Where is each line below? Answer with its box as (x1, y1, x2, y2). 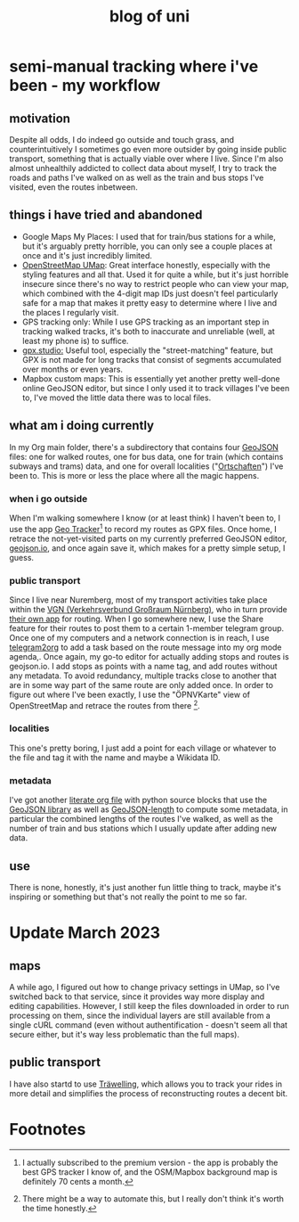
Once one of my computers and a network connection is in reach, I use (9, 632, 270, 643)
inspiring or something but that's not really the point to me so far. (9, 891, 247, 902)
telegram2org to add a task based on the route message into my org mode (9, 642, 282, 652)
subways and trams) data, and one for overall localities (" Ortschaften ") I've (9, 461, 284, 472)
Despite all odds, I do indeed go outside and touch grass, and (9, 135, 234, 144)
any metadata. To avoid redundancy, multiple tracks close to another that (9, 670, 278, 681)
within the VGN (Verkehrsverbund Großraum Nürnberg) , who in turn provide (9, 603, 287, 614)
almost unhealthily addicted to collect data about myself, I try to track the (9, 163, 278, 173)
